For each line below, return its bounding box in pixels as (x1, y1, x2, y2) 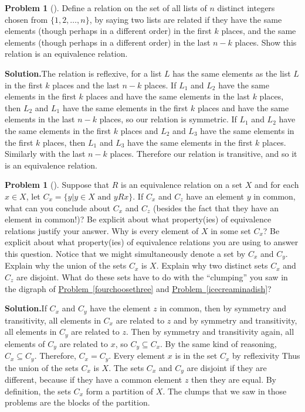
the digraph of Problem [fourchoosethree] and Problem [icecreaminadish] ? (5, 282, 272, 294)
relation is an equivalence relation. (5, 47, 128, 60)
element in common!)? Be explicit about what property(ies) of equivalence (5, 213, 272, 225)
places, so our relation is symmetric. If (99, 113, 237, 125)
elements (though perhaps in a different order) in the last (5, 36, 211, 48)
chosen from (5, 13, 48, 25)
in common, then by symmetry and (160, 302, 287, 314)
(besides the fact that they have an (153, 201, 279, 214)
